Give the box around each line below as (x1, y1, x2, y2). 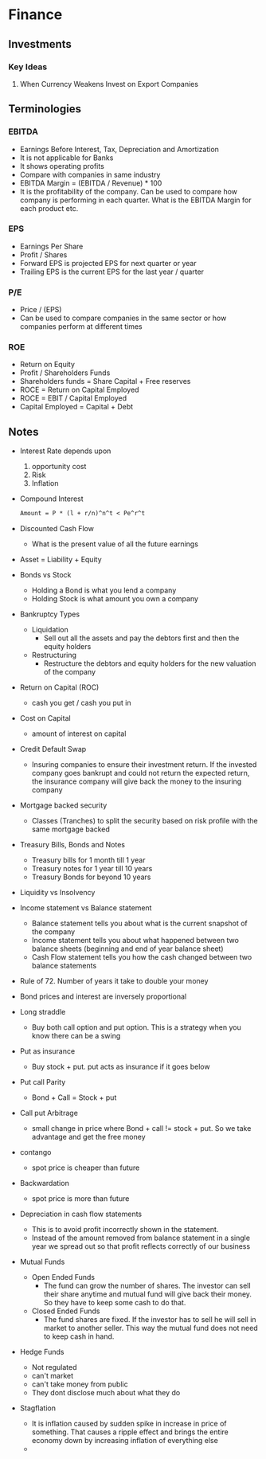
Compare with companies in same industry (19, 170, 161, 179)
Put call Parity (19, 1078, 66, 1087)
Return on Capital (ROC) (19, 683, 100, 692)
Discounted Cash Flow (19, 524, 94, 534)
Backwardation (19, 1179, 69, 1188)
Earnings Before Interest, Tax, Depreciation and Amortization (19, 144, 219, 154)
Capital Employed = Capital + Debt (19, 402, 134, 412)
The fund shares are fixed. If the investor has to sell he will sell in (43, 1315, 256, 1324)
